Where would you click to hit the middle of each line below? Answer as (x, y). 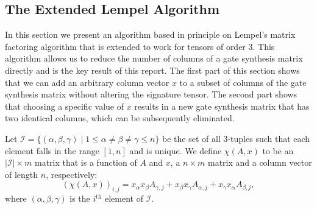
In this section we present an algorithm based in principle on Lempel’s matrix (150, 34)
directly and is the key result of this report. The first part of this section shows (152, 70)
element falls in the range (52, 150)
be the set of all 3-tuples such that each (236, 138)
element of (124, 198)
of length (22, 174)
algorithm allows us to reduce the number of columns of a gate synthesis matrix (154, 58)
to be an (278, 150)
